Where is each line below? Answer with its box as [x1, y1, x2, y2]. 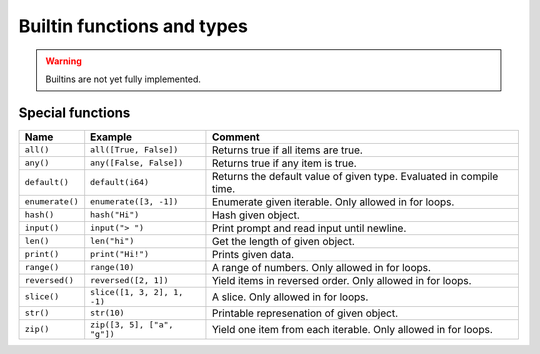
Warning [45, 55, 82, 67]
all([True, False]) [90, 145, 179, 155]
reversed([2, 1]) [90, 275, 169, 286]
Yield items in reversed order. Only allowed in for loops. [211, 273, 472, 287]
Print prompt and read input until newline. [211, 221, 407, 235]
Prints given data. [211, 247, 295, 261]
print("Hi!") [90, 249, 150, 260]
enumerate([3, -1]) [90, 196, 179, 207]
